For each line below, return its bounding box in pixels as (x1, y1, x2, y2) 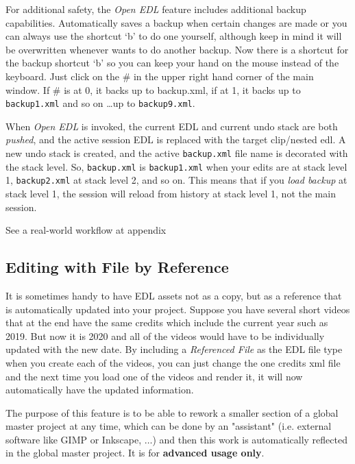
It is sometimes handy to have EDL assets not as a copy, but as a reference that (5, 288, 342, 302)
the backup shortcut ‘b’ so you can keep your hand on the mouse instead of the (5, 56, 339, 70)
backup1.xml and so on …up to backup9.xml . (5, 96, 195, 110)
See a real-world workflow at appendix (5, 223, 167, 237)
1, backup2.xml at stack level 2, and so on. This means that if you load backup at (5, 173, 347, 187)
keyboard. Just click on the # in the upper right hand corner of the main (5, 69, 314, 83)
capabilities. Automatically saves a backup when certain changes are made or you (5, 15, 347, 29)
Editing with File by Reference (5, 256, 229, 278)
